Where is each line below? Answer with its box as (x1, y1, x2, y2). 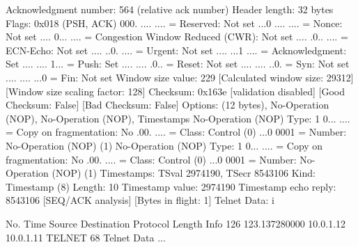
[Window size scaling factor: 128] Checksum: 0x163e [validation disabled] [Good (6, 83, 345, 98)
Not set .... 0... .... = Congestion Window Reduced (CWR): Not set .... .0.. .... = (6, 29, 348, 44)
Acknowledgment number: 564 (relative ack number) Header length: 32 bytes (6, 2, 334, 16)
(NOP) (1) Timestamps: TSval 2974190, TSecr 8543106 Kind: (52, 166, 316, 180)
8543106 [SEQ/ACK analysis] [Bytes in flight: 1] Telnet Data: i (6, 193, 274, 207)
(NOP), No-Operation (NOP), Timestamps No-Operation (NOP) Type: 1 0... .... (6, 111, 350, 125)
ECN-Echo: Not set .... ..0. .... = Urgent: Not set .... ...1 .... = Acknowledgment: (6, 42, 347, 57)
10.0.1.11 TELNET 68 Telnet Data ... (6, 230, 166, 244)
